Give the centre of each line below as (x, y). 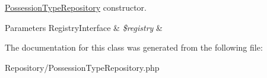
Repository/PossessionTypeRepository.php (82, 67)
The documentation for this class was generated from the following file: (134, 47)
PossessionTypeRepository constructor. (76, 7)
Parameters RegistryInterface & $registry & (84, 27)
